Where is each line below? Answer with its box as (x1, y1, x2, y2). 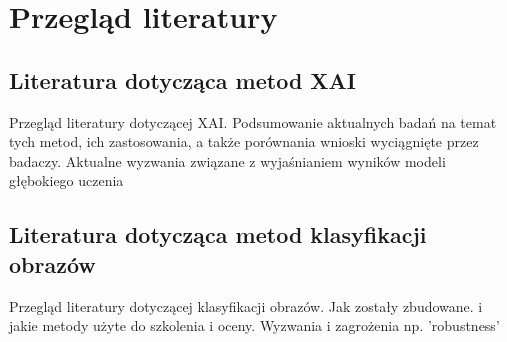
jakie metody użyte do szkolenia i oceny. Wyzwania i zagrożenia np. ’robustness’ (9, 315, 500, 336)
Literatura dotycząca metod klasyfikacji (9, 219, 427, 250)
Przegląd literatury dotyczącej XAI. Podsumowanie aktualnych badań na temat (9, 111, 497, 132)
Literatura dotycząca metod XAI (9, 64, 357, 95)
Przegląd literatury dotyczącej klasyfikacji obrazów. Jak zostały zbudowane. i (9, 295, 483, 316)
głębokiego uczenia (9, 170, 124, 191)
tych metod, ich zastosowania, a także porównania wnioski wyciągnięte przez (9, 131, 479, 152)
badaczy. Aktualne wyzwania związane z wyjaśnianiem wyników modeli (9, 150, 446, 171)
